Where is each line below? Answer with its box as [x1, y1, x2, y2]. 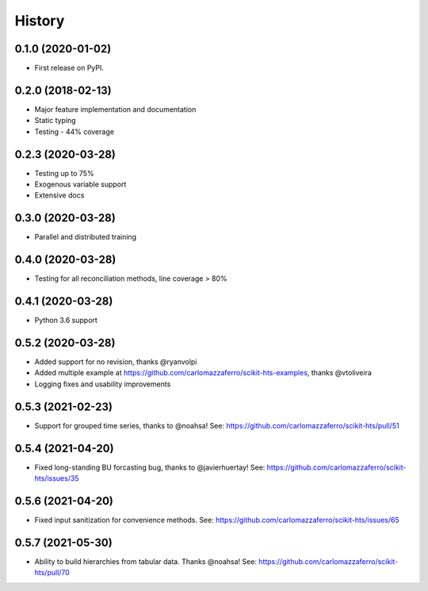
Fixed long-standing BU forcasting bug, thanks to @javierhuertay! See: [34, 462, 266, 472]
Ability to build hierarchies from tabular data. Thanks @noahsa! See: [34, 556, 258, 566]
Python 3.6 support [34, 316, 98, 325]
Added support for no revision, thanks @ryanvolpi [34, 357, 197, 366]
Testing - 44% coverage [34, 127, 115, 136]
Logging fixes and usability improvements [34, 379, 171, 389]
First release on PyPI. [34, 63, 105, 73]
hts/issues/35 [34, 474, 79, 483]
